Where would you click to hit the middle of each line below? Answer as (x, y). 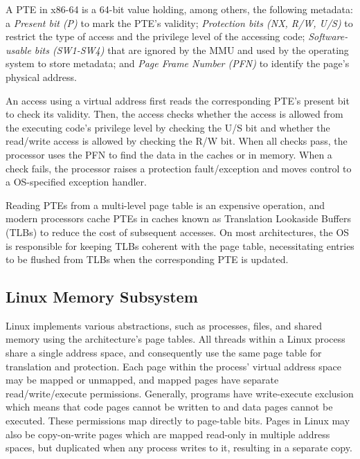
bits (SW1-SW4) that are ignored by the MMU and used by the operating (191, 49)
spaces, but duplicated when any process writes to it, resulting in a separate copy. (179, 448)
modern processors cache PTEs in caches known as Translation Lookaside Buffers (178, 218)
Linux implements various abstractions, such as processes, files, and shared (164, 325)
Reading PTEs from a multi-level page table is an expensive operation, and (165, 205)
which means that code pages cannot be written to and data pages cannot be (169, 407)
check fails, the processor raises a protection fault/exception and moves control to (179, 168)
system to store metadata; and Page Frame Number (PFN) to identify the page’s (178, 63)
